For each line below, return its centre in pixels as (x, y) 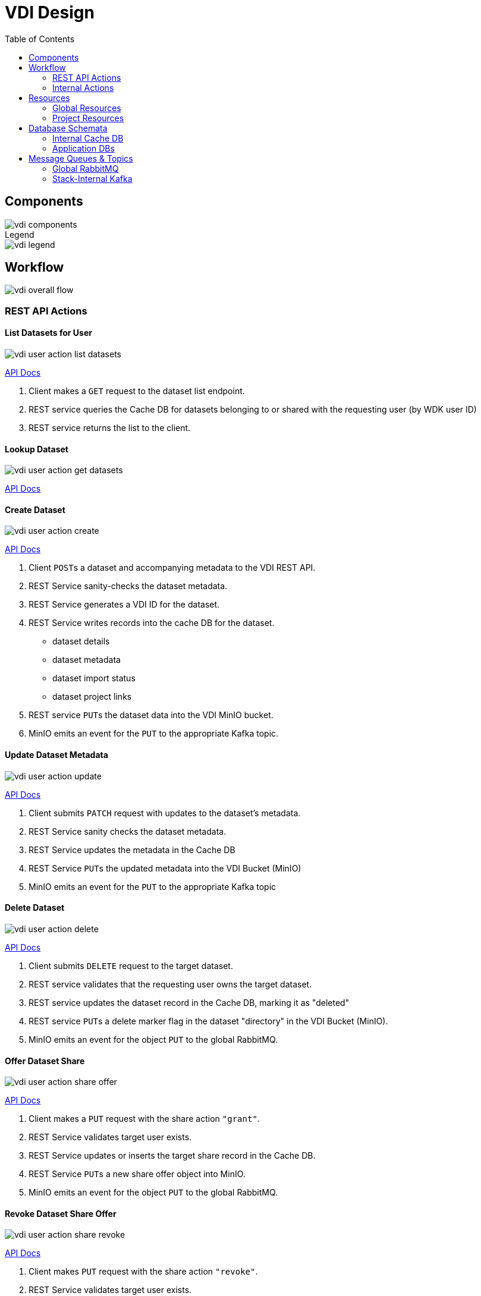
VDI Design (50, 12)
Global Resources (87, 108)
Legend (20, 234)
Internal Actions (83, 87)
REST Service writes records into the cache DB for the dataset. (152, 623)
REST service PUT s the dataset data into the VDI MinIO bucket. (151, 715)
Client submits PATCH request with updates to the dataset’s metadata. (165, 813)
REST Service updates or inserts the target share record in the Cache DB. (172, 1156)
